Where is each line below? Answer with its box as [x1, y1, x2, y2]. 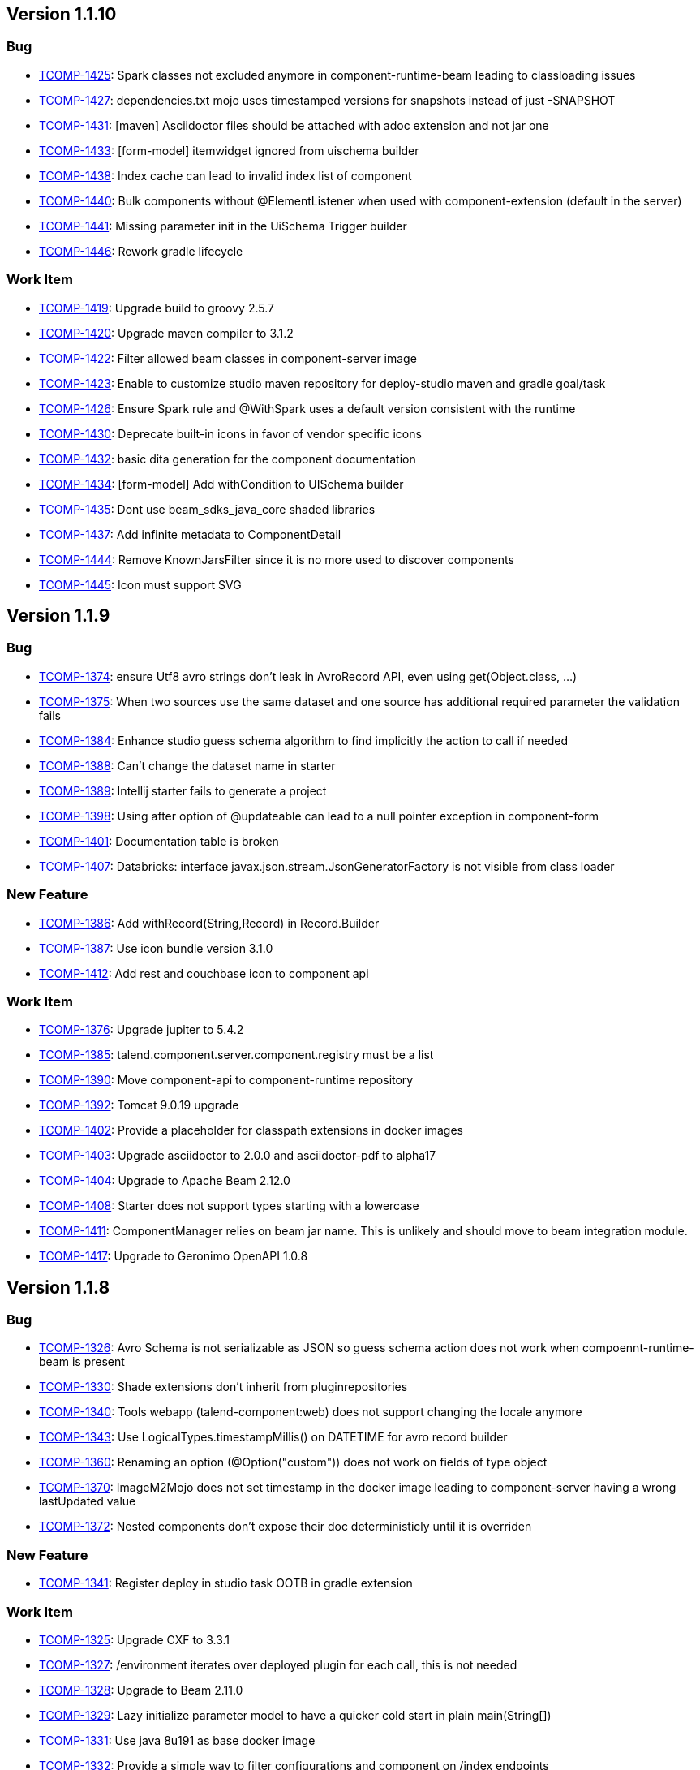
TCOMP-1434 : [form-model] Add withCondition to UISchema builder [39, 476, 404, 491]
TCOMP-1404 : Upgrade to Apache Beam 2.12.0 [39, 1174, 290, 1188]
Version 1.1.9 [6, 605, 110, 626]
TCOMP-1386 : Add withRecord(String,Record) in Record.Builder [39, 915, 380, 930]
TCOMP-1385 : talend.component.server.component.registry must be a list [39, 1048, 434, 1062]
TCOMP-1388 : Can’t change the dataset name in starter [39, 758, 336, 773]
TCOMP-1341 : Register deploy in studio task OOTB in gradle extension [39, 1576, 413, 1591]
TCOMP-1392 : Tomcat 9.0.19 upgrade [39, 1098, 239, 1113]
